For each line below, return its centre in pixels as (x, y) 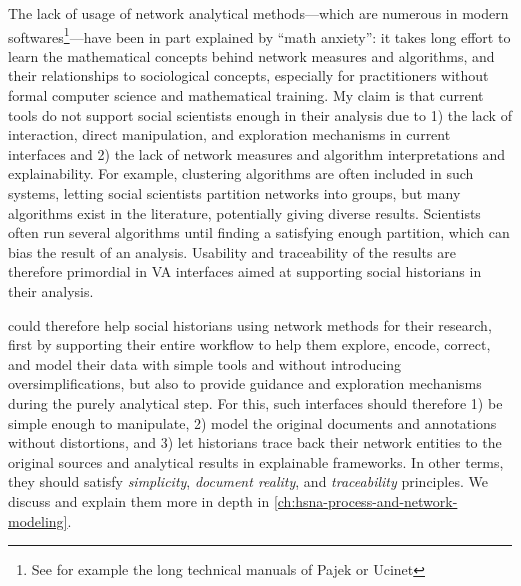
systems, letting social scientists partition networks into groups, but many (234, 193)
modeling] (38, 520)
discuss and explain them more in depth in (139, 500)
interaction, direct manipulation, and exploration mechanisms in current (229, 134)
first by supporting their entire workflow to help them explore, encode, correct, (249, 344)
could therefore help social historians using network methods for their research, (250, 324)
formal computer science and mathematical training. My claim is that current (246, 95)
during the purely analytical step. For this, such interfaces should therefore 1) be (255, 402)
